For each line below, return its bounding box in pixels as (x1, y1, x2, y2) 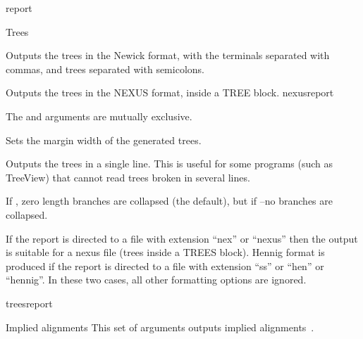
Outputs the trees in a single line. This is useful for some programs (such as (6, 156, 333, 171)
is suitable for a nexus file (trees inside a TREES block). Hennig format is (6, 245, 325, 260)
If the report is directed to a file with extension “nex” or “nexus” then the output (6, 231, 358, 245)
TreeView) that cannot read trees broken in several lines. (6, 169, 250, 184)
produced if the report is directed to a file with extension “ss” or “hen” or (6, 258, 324, 273)
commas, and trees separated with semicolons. (6, 61, 204, 76)
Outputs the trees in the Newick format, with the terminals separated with (6, 48, 330, 63)
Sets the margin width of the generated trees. (6, 132, 202, 147)
